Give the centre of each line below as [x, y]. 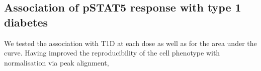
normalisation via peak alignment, [57, 62]
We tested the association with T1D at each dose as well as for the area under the [130, 43]
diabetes [26, 22]
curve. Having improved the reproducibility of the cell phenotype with [112, 53]
